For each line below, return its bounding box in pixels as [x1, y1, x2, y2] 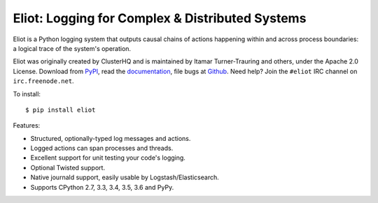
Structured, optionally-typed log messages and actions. [30, 134, 191, 142]
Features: [13, 121, 41, 130]
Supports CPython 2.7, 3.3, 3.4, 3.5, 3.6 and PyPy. [30, 183, 174, 191]
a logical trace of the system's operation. [13, 44, 132, 52]
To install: [13, 89, 41, 98]
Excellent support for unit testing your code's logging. [30, 153, 185, 162]
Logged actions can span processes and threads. [30, 144, 174, 153]
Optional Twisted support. [30, 163, 105, 172]
